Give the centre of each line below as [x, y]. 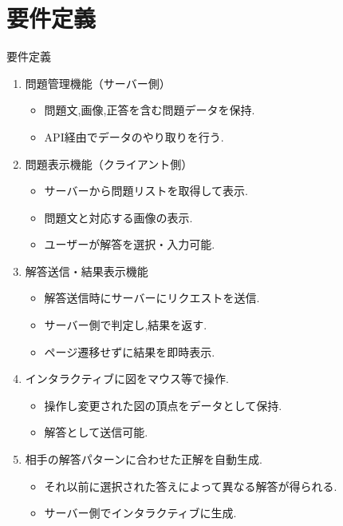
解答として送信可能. [96, 432]
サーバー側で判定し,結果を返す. [126, 325]
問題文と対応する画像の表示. [118, 217]
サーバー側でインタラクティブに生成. [140, 513]
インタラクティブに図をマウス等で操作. [127, 379]
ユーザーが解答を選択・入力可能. [130, 244]
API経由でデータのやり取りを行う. [134, 136]
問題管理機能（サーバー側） [98, 83]
